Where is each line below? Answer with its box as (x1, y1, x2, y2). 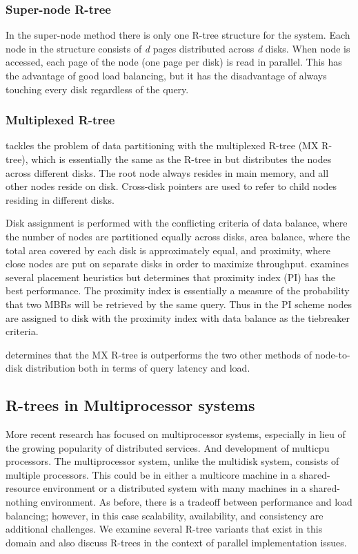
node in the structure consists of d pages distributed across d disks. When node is (6, 41, 350, 55)
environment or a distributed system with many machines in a (43, 481, 306, 495)
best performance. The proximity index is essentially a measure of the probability (6, 283, 350, 298)
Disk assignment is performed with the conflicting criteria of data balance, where (6, 216, 348, 230)
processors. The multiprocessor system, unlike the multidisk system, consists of (6, 454, 339, 468)
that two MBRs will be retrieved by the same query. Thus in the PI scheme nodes (6, 296, 352, 311)
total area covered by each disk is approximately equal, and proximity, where (6, 242, 330, 257)
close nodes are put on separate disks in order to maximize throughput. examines (6, 256, 349, 271)
